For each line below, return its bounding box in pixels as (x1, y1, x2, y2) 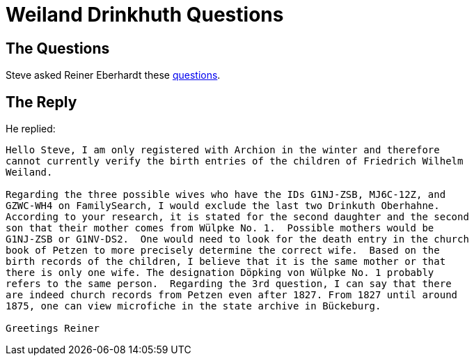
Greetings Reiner (6, 323, 100, 335)
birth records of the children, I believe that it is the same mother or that (6, 256, 446, 268)
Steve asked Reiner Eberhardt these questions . (6, 69, 221, 82)
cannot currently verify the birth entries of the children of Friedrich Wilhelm (6, 155, 464, 167)
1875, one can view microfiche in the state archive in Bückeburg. (6, 300, 381, 312)
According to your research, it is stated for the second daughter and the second (6, 211, 469, 223)
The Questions (6, 39, 110, 57)
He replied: (6, 123, 56, 135)
